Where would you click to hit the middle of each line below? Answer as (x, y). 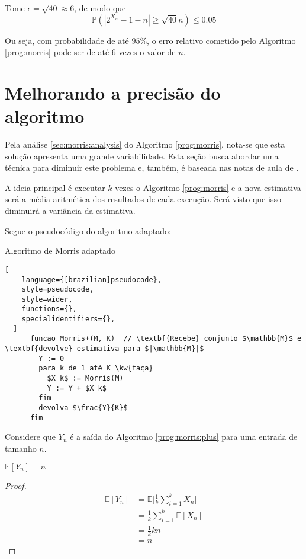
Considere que (30, 437)
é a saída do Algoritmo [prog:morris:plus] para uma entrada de (184, 437)
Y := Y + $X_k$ (77, 388)
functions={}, (49, 309)
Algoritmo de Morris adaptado (60, 250)
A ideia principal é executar (55, 187)
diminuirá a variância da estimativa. (70, 211)
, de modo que (100, 8)
